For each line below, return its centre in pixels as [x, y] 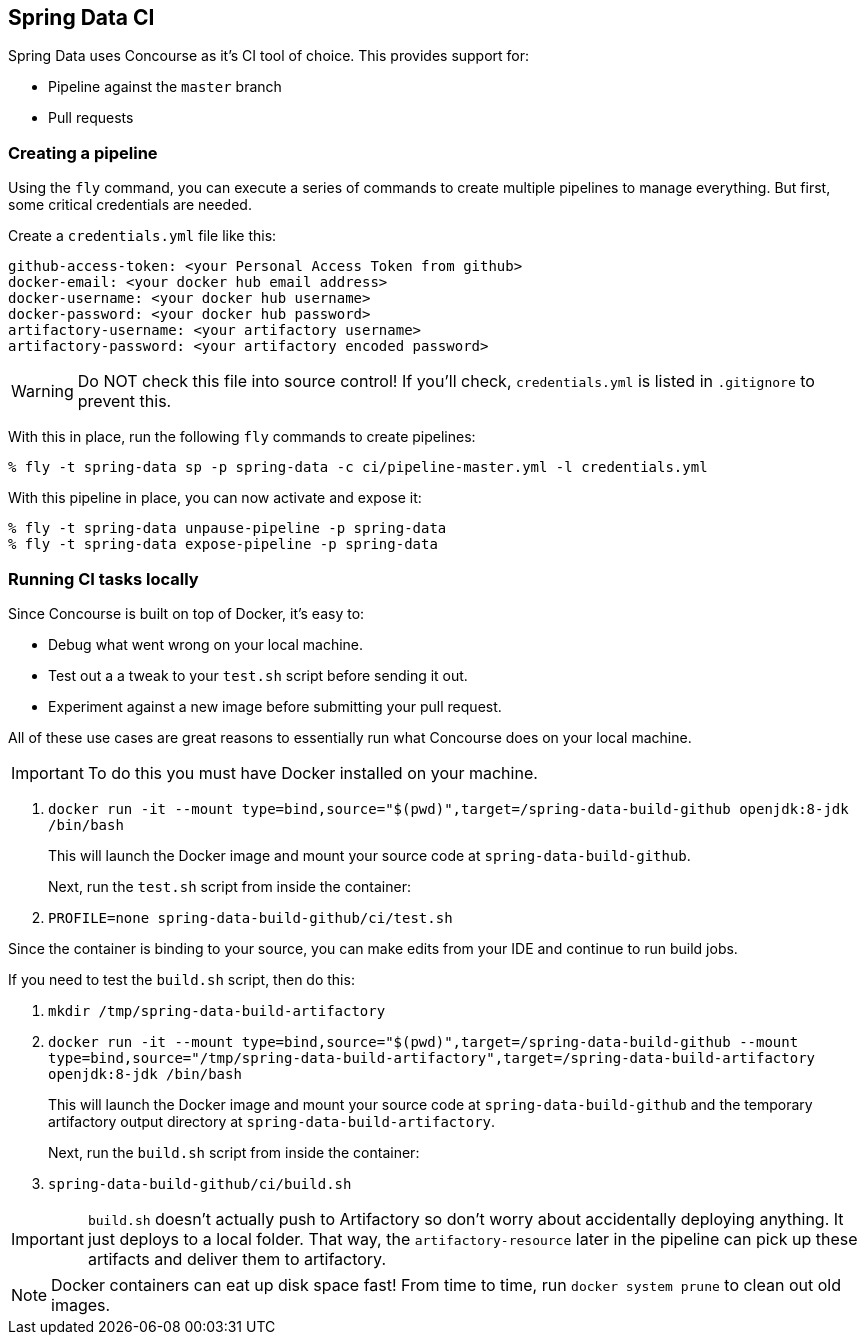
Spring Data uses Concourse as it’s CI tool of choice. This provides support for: [269, 56]
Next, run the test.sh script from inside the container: [229, 886]
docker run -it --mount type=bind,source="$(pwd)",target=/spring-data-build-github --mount [423, 1041]
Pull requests [91, 118]
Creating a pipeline [83, 152]
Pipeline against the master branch [165, 87]
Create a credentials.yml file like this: [142, 236]
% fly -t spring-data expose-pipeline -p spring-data [223, 544]
